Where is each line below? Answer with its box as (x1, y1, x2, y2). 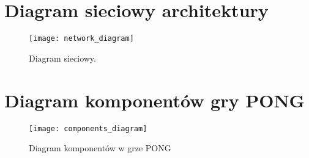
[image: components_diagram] (29, 124, 147, 133)
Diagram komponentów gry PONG (4, 87, 305, 112)
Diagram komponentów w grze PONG (29, 142, 171, 154)
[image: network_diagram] (29, 34, 134, 43)
